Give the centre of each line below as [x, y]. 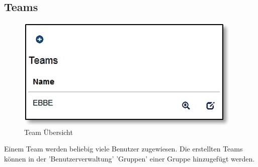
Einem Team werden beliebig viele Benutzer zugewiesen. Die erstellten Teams [123, 149]
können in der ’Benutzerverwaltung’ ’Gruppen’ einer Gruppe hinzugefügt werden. [130, 158]
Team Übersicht [49, 132]
